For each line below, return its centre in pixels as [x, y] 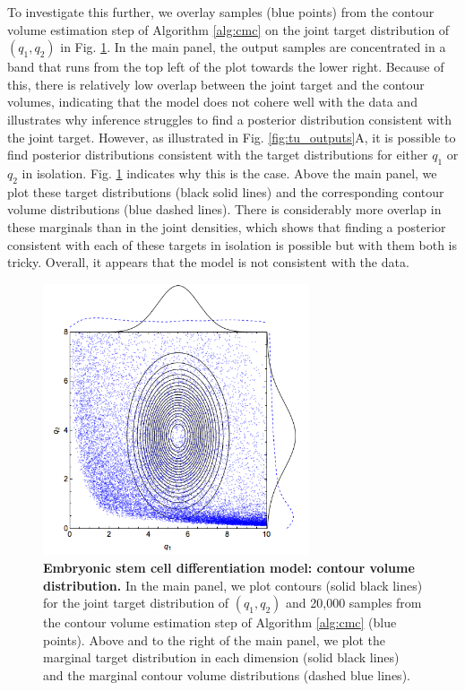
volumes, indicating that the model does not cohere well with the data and [212, 102]
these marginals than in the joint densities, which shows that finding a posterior [227, 226]
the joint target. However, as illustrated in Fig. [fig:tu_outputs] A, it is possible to [232, 137]
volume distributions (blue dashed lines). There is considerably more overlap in [224, 209]
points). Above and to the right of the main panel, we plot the [215, 639]
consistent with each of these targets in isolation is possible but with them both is [232, 244]
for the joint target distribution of [136, 603]
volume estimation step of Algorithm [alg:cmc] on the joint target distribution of [228, 29]
